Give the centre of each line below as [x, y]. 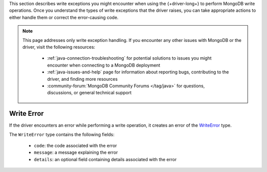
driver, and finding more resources [83, 79]
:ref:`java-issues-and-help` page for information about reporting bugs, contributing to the [138, 72]
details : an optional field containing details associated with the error [105, 159]
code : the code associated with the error [75, 145]
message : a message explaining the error [76, 152]
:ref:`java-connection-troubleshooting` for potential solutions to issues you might [130, 58]
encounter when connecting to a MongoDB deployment [104, 65]
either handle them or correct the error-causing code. [64, 17]
